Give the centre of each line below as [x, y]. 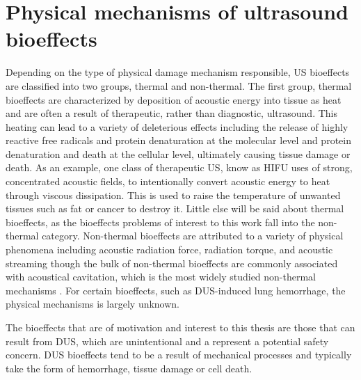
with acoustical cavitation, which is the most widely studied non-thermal [161, 277]
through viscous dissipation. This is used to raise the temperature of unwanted [173, 195]
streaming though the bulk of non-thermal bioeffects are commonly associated [172, 263]
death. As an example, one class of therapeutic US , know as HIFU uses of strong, [179, 167]
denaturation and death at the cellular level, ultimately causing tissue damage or [178, 153]
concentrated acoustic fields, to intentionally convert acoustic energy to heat [168, 181]
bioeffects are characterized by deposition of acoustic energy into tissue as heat [174, 99]
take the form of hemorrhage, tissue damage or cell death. [129, 368]
